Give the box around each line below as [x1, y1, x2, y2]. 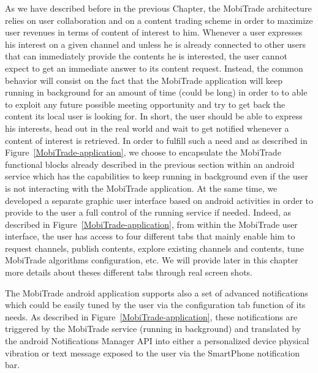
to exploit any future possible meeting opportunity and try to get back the [5, 97, 286, 110]
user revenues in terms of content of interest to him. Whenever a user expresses [5, 26, 303, 39]
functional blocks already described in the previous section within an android [5, 157, 295, 170]
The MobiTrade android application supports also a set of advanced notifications [5, 286, 308, 299]
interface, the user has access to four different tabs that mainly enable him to [5, 230, 295, 243]
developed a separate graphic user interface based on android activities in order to [5, 194, 314, 206]
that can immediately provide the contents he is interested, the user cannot [5, 50, 287, 62]
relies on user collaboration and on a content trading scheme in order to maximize [5, 13, 313, 26]
